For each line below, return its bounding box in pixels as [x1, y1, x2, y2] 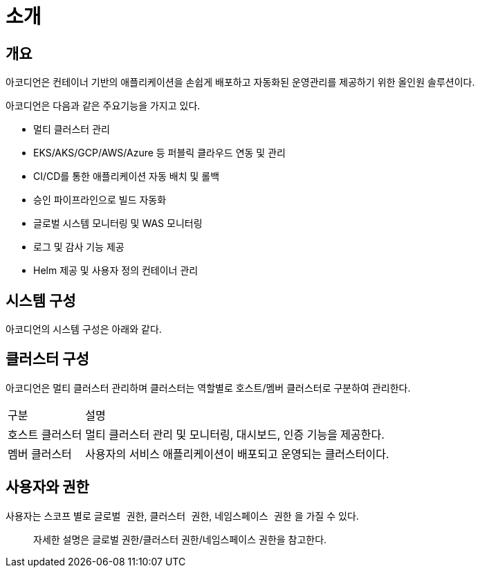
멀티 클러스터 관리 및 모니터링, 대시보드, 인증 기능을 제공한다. [85, 427, 385, 442]
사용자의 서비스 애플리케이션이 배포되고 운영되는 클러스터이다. [85, 446, 389, 461]
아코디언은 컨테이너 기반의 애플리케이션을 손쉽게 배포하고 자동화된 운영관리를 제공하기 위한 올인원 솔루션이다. [6, 76, 475, 89]
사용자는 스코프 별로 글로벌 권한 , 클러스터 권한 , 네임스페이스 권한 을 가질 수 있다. [6, 509, 359, 522]
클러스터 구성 [6, 350, 89, 368]
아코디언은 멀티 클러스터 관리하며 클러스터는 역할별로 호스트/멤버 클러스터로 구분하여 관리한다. [6, 381, 411, 394]
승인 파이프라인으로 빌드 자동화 [33, 194, 167, 206]
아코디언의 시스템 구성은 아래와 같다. [6, 323, 162, 336]
